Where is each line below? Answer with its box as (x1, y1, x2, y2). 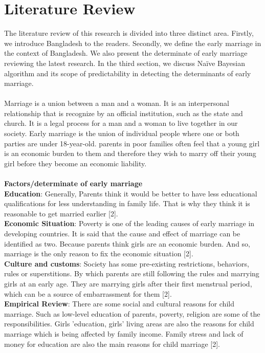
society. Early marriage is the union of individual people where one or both (4, 128, 239, 139)
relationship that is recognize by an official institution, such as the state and (4, 107, 243, 118)
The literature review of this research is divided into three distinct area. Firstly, (4, 28, 254, 38)
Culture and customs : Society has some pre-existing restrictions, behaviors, (4, 258, 249, 269)
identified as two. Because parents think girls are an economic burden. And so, (4, 238, 250, 249)
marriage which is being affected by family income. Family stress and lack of (4, 328, 244, 339)
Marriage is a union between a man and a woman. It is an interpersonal (4, 98, 229, 108)
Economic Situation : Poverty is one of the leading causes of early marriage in (4, 218, 255, 229)
